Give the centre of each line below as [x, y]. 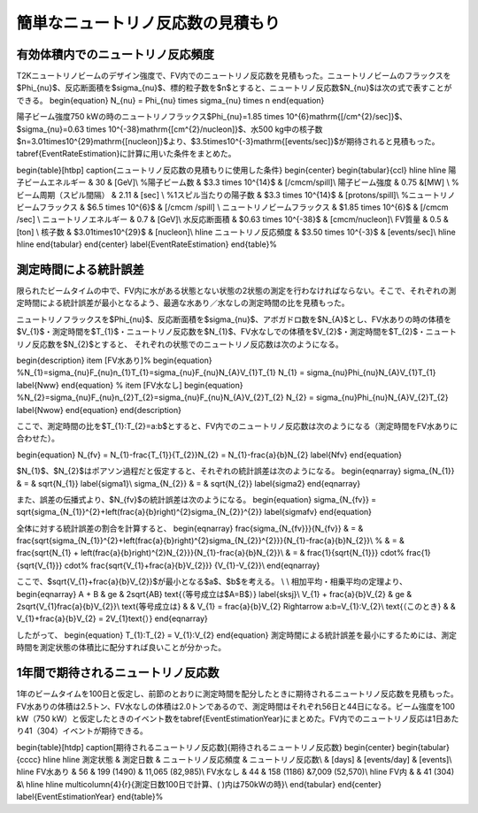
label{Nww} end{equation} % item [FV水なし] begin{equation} [130, 385]
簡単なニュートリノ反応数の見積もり [148, 23]
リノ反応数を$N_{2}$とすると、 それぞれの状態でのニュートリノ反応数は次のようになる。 [180, 344]
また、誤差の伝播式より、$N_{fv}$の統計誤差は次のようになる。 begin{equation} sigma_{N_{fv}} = [197, 499]
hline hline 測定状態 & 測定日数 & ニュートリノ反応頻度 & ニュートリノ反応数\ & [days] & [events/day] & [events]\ [247, 760]
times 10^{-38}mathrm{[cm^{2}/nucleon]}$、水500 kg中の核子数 [204, 129]
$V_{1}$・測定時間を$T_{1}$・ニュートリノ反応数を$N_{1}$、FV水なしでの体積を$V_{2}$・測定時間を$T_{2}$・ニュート [237, 332]
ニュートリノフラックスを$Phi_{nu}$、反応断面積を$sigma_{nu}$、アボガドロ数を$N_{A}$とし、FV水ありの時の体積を [234, 319]
